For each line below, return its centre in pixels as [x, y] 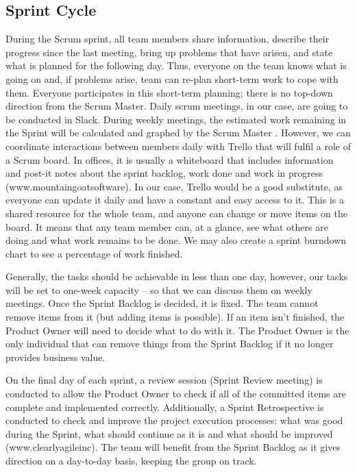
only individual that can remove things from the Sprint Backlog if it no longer [170, 344]
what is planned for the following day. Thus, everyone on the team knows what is [176, 65]
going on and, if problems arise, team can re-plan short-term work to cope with [172, 78]
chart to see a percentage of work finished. [94, 253]
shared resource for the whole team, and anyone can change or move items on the [176, 213]
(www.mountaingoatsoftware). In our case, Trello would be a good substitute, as [174, 186]
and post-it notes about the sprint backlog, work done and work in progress [164, 173]
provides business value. [56, 357]
